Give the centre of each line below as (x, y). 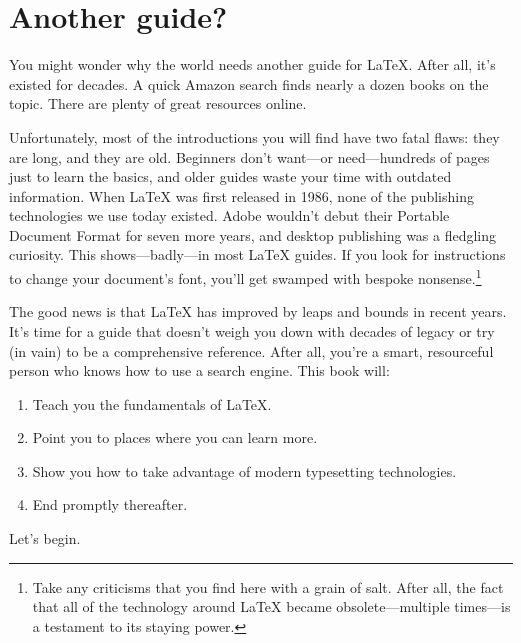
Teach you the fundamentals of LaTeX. (152, 403)
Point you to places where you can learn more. (175, 437)
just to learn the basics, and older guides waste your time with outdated (230, 176)
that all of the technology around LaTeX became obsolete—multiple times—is (271, 606)
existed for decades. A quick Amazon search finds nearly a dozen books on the (249, 83)
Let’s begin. (45, 538)
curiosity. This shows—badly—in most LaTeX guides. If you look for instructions (257, 254)
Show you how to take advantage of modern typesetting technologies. (244, 470)
